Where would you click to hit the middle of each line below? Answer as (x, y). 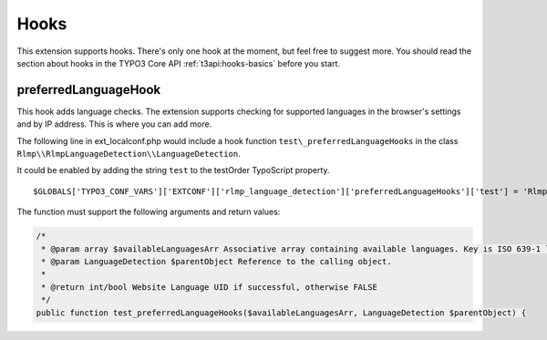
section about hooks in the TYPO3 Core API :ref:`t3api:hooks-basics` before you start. (179, 63)
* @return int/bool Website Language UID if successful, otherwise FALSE (210, 287)
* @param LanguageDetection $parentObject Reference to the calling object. (217, 261)
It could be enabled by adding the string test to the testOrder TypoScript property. (173, 170)
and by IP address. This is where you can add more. (114, 124)
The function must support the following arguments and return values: (149, 212)
